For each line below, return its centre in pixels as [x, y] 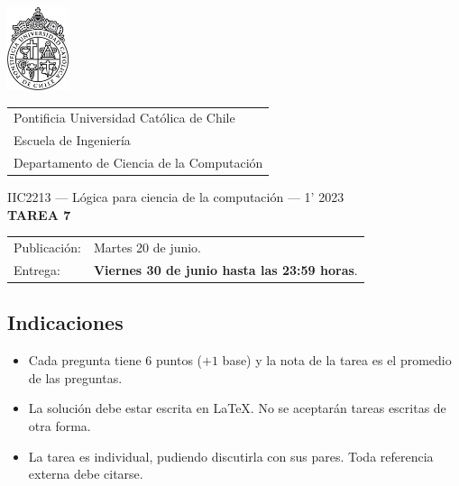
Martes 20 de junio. [147, 248]
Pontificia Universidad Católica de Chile [124, 118]
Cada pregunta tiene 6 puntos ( [115, 360]
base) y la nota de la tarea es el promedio [337, 360]
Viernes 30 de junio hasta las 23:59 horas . [225, 269]
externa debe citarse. [86, 474]
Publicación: [47, 248]
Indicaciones [65, 322]
